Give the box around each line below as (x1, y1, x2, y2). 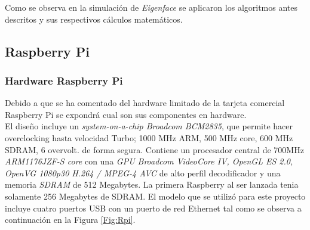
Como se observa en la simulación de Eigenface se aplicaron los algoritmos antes (5, 1, 298, 13)
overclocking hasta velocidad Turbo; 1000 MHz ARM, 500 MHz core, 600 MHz (5, 131, 293, 144)
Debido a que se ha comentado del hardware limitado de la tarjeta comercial (5, 97, 285, 109)
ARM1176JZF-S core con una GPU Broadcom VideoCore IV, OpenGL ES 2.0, (5, 155, 293, 167)
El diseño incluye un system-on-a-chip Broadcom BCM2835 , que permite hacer (5, 120, 293, 132)
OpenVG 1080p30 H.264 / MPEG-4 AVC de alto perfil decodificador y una (5, 166, 281, 179)
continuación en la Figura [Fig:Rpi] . (5, 213, 136, 226)
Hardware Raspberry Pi (5, 73, 123, 88)
